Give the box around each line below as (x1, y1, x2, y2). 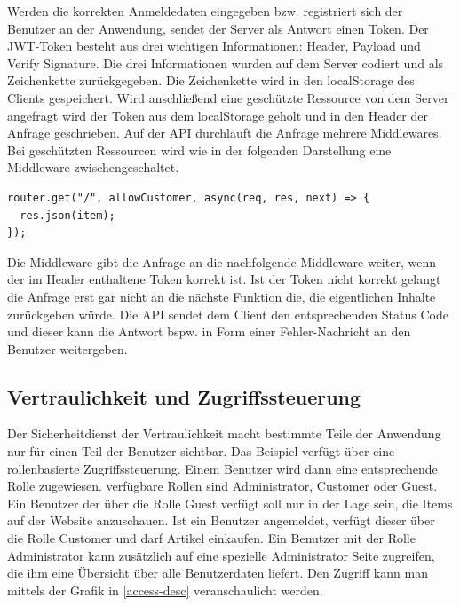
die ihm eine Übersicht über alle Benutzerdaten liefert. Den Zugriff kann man (7, 563, 428, 582)
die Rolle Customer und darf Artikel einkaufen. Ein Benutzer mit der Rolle (7, 529, 416, 547)
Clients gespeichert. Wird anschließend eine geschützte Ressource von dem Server (7, 88, 449, 106)
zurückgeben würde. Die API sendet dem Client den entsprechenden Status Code (7, 304, 448, 323)
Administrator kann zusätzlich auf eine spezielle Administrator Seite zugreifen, (7, 546, 435, 564)
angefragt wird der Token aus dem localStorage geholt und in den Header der (7, 106, 428, 124)
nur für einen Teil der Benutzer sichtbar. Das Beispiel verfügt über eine (7, 442, 395, 460)
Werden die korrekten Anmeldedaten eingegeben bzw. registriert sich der (7, 2, 403, 20)
